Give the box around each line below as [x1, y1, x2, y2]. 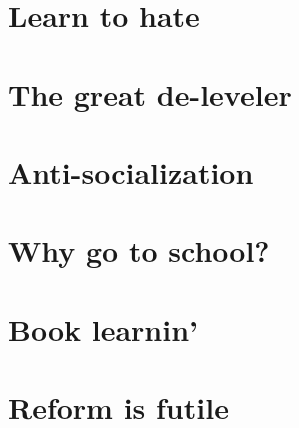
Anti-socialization [8, 151, 254, 192]
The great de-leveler [8, 73, 292, 114]
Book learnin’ [8, 308, 198, 349]
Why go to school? [8, 230, 270, 271]
